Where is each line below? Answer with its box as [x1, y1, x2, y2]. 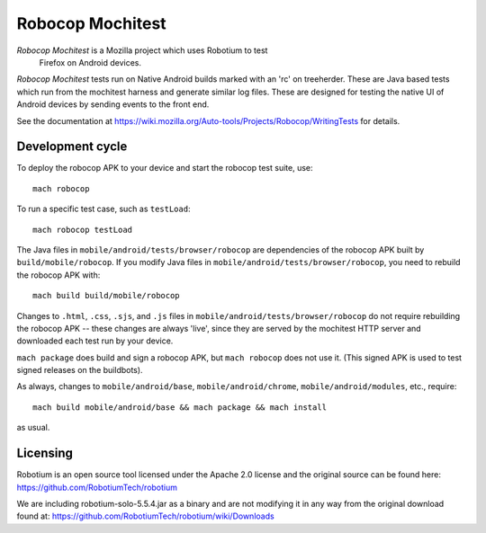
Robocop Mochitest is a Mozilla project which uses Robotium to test [16, 45, 268, 56]
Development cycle [16, 139, 128, 155]
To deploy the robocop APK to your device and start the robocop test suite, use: [16, 163, 313, 173]
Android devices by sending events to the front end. [16, 99, 210, 110]
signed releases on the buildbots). [16, 365, 143, 376]
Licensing [16, 446, 74, 461]
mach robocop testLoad [32, 225, 133, 235]
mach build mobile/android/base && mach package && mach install [32, 402, 328, 413]
